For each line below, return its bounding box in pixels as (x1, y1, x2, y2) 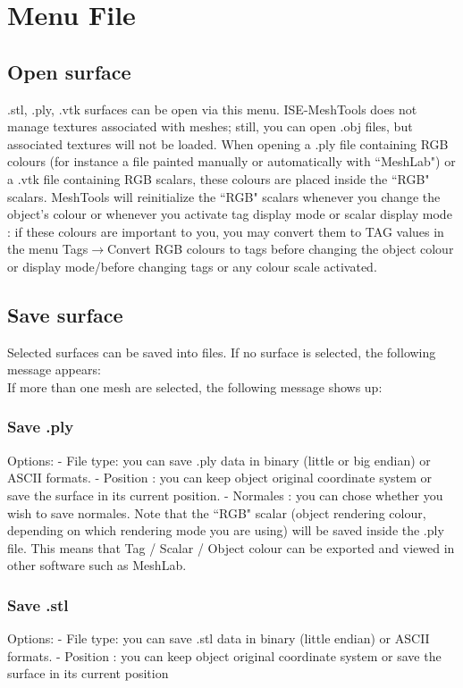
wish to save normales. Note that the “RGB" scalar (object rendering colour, (7, 503, 426, 522)
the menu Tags (7, 239, 88, 258)
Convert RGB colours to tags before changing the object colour (107, 239, 454, 258)
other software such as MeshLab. (7, 556, 187, 575)
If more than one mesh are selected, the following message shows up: (7, 377, 383, 396)
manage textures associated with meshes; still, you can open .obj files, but (7, 117, 413, 136)
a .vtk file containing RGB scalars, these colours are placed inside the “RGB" (7, 169, 430, 188)
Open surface (7, 57, 131, 85)
